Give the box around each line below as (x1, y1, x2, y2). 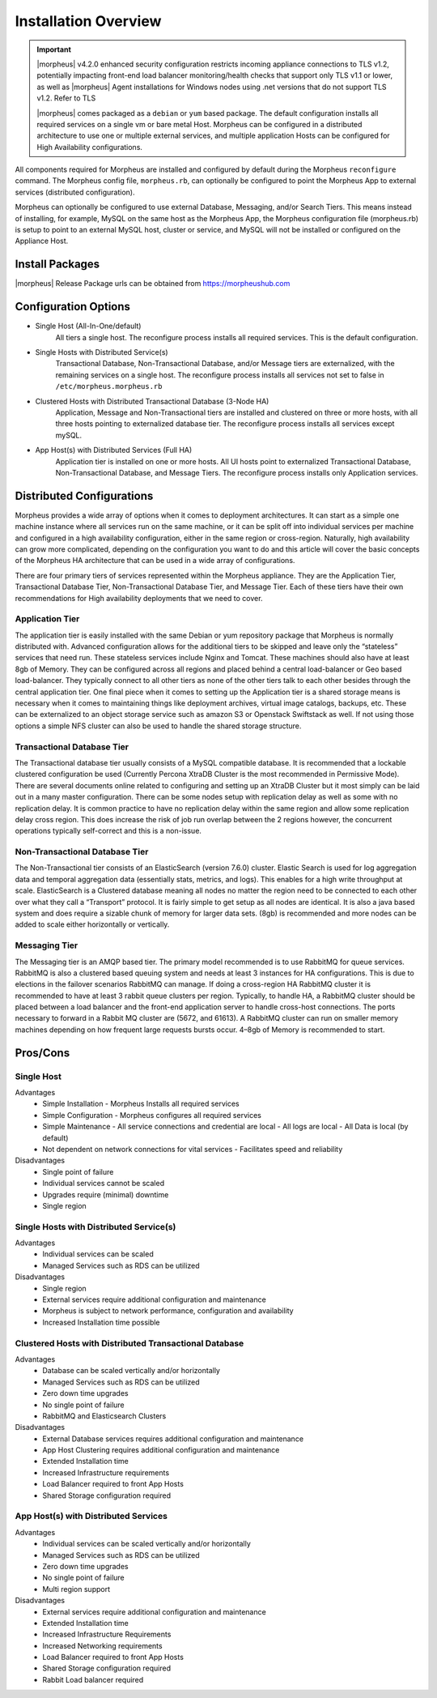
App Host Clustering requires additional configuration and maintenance (42, 1445, 280, 1455)
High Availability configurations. (36, 142, 143, 151)
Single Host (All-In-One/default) (35, 321, 142, 331)
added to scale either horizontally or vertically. (15, 919, 170, 929)
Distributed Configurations (15, 488, 154, 502)
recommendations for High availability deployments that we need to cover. (15, 593, 263, 603)
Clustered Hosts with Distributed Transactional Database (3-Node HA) (35, 396, 269, 406)
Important (36, 45, 72, 54)
